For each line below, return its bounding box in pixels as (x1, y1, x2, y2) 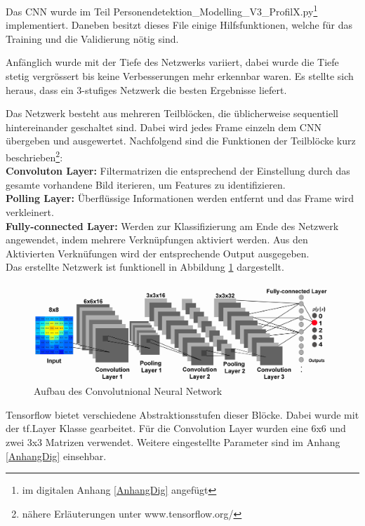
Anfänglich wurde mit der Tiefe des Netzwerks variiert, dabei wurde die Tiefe (6, 55, 339, 69)
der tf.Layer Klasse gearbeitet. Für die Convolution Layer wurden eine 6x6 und (6, 421, 346, 436)
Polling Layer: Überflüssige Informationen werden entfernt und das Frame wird (6, 191, 354, 205)
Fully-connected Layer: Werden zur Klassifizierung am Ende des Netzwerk (6, 218, 339, 233)
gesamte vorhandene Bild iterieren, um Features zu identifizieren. (6, 177, 286, 191)
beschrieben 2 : (6, 148, 63, 164)
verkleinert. (6, 205, 54, 220)
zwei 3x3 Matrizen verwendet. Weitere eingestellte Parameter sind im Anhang (6, 435, 340, 450)
